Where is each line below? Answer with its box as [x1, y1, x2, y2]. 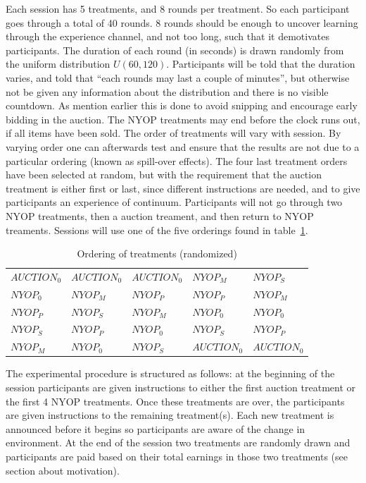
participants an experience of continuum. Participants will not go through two [6, 195, 343, 209]
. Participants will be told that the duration [166, 56, 355, 71]
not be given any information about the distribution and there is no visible [6, 84, 329, 99]
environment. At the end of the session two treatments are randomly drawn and [6, 435, 351, 450]
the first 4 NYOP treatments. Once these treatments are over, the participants [6, 393, 345, 408]
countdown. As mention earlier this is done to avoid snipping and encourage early [6, 98, 358, 113]
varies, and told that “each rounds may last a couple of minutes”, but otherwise [6, 70, 350, 85]
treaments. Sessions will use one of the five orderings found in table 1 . [6, 222, 308, 237]
